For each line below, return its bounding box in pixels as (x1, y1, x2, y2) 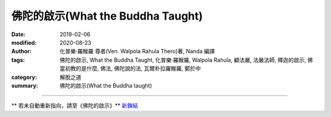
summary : (11, 81, 39, 89)
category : (11, 74, 37, 81)
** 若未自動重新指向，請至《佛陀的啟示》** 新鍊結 (11, 102, 138, 110)
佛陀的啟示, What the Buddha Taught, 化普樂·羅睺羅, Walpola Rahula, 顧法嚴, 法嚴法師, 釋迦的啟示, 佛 (59, 56, 313, 64)
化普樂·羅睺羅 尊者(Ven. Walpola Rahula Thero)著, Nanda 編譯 (59, 48, 215, 55)
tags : (11, 56, 25, 64)
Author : (11, 48, 32, 55)
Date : (11, 31, 26, 38)
